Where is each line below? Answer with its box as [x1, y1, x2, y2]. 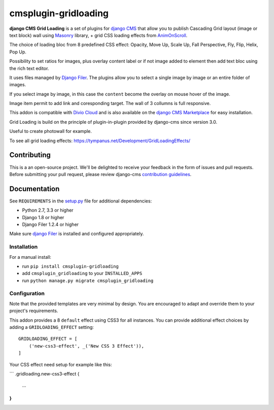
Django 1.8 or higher [22, 214, 64, 220]
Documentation [9, 184, 60, 193]
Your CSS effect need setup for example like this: [9, 361, 112, 367]
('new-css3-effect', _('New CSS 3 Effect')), [28, 343, 145, 349]
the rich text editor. [9, 65, 49, 71]
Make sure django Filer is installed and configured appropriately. [9, 231, 144, 237]
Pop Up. [9, 49, 26, 55]
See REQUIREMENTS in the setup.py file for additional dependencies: [9, 198, 152, 204]
